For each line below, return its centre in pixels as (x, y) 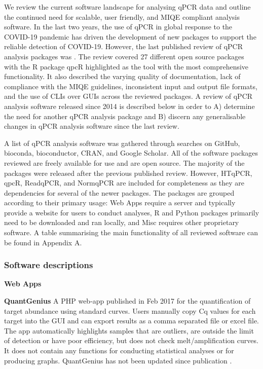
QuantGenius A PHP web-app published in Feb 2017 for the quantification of (127, 301)
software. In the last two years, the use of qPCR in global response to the (118, 27)
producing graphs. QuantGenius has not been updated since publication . (118, 360)
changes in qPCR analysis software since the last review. (92, 126)
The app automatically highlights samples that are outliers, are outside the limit (129, 330)
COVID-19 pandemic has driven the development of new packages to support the (130, 36)
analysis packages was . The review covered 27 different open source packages (124, 56)
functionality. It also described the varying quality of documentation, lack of (122, 76)
